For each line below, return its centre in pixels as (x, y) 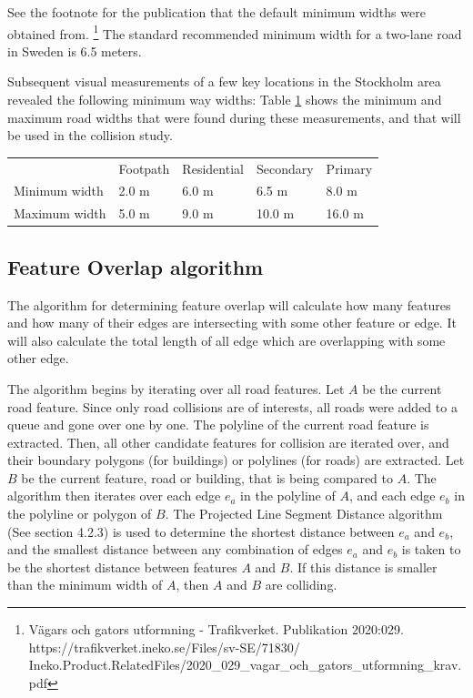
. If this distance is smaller (363, 566)
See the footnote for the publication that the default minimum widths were (216, 12)
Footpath (144, 168)
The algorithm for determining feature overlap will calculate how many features (229, 304)
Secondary (285, 168)
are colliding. (301, 585)
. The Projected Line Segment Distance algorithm (304, 514)
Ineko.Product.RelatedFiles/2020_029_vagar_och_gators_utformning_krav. (245, 665)
